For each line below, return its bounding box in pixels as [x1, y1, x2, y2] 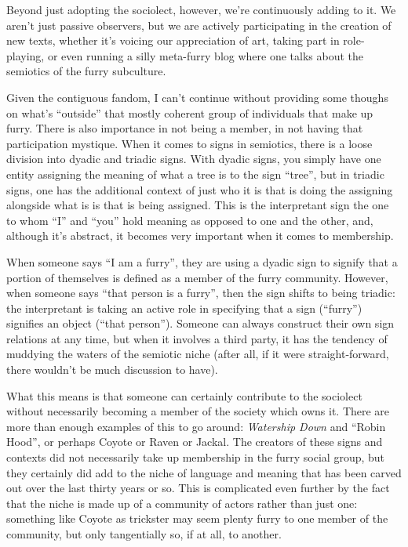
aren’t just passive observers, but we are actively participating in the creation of [6, 16, 392, 33]
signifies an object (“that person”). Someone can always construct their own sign [6, 315, 395, 331]
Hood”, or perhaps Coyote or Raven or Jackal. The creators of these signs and [6, 433, 383, 450]
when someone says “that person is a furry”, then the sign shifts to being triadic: [6, 284, 395, 301]
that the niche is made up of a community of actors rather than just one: [6, 494, 358, 511]
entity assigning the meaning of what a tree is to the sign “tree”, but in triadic [6, 165, 384, 182]
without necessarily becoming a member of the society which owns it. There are [6, 403, 390, 419]
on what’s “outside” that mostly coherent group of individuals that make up [6, 104, 373, 121]
